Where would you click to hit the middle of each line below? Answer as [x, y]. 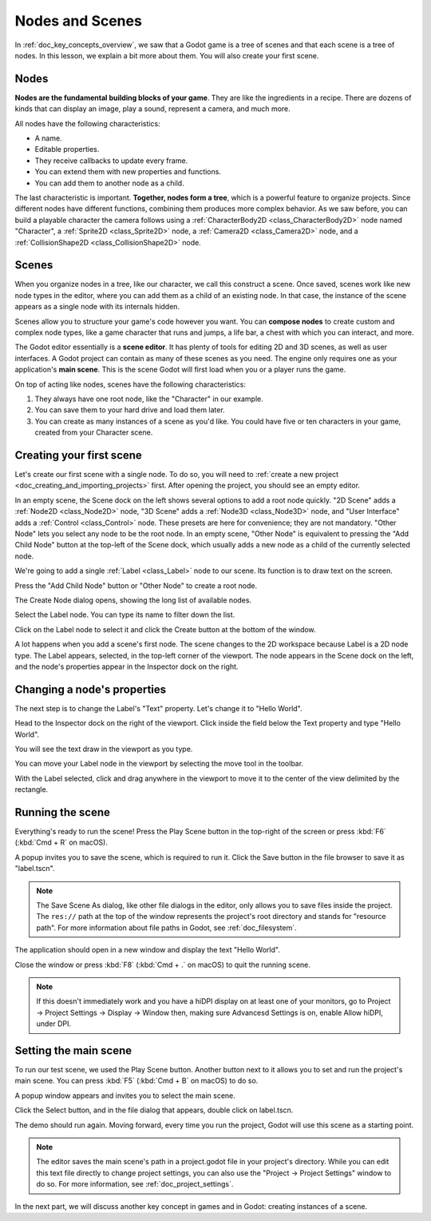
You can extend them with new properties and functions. [128, 172]
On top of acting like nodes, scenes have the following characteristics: [130, 384]
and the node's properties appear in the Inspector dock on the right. [127, 666]
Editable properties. [67, 149]
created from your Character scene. [94, 432]
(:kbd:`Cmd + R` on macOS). [61, 842]
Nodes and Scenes [79, 21]
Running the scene [63, 812]
